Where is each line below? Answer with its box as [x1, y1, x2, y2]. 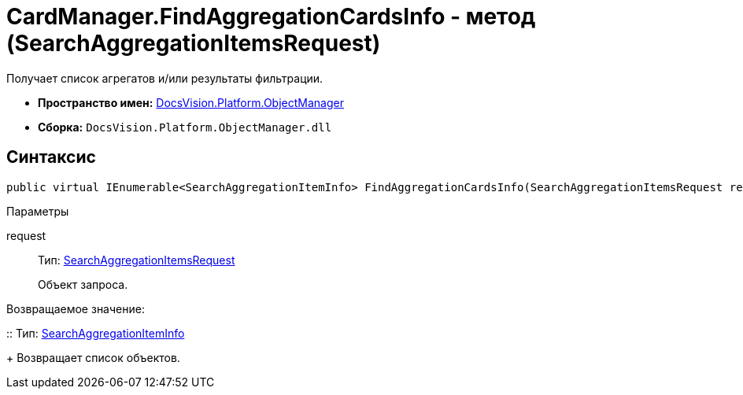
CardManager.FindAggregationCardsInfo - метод [6, 3, 536, 30]
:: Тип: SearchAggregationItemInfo [6, 326, 185, 340]
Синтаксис [6, 147, 96, 168]
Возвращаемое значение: [6, 301, 145, 316]
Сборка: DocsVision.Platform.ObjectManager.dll [38, 120, 332, 134]
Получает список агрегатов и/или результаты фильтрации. [6, 71, 323, 85]
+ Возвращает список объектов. [6, 350, 180, 364]
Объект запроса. [38, 277, 128, 291]
